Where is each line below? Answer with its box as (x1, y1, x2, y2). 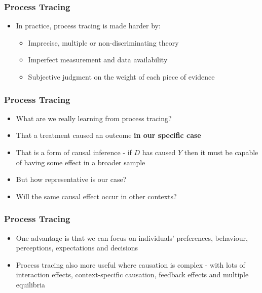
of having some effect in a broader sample (16, 157, 145, 167)
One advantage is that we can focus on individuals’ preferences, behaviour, (16, 232, 248, 243)
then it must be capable (184, 147, 258, 157)
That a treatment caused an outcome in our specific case (16, 130, 201, 140)
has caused (142, 147, 176, 157)
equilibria (16, 279, 46, 289)
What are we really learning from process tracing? (16, 113, 172, 123)
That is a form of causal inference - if (16, 147, 132, 157)
